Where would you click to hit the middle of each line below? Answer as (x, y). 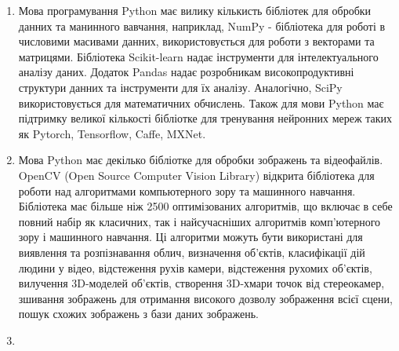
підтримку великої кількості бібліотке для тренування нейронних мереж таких (205, 118)
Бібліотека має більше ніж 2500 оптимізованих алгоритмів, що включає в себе (205, 206)
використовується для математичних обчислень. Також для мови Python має (201, 102)
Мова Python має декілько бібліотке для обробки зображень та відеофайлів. (201, 160)
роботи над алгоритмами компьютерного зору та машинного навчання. (187, 190)
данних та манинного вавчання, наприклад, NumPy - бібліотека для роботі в (202, 26)
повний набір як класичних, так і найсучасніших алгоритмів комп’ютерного (199, 221)
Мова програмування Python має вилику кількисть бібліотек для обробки (195, 10)
